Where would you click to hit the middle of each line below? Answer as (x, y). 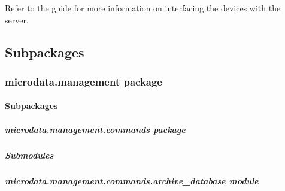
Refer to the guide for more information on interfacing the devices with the (143, 8)
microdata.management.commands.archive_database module (132, 181)
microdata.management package (84, 81)
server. (17, 19)
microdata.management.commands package (95, 129)
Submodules (29, 155)
